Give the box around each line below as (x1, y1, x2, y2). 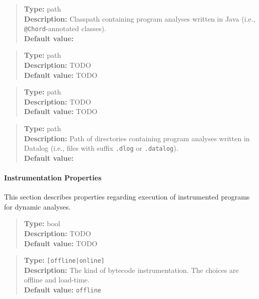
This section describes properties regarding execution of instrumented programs (4, 191, 250, 202)
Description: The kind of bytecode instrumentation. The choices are (24, 264, 239, 275)
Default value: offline (24, 284, 101, 295)
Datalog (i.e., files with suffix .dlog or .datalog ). (24, 143, 178, 153)
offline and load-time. (24, 274, 90, 285)
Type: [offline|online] (24, 255, 105, 265)
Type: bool (24, 218, 60, 229)
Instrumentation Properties (4, 172, 102, 183)
